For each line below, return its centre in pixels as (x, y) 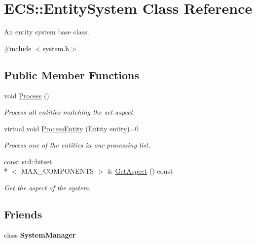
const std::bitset (28, 161)
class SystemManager (40, 234)
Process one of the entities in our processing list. (77, 145)
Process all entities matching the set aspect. (70, 112)
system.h (56, 48)
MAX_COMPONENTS (57, 171)
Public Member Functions (72, 75)
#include (18, 48)
